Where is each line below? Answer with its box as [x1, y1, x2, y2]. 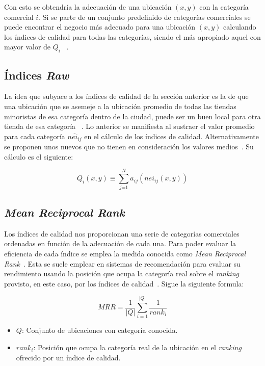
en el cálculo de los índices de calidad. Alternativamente [84, 130, 259, 141]
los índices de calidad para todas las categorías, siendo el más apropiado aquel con [4, 31, 261, 42]
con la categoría [199, 2, 249, 12]
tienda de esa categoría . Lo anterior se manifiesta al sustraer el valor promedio [4, 121, 255, 132]
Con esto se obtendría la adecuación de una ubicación [4, 2, 172, 12]
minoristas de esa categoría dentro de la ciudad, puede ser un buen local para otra [4, 111, 261, 121]
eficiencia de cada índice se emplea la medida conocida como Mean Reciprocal [4, 248, 246, 258]
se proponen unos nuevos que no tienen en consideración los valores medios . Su [4, 141, 254, 152]
